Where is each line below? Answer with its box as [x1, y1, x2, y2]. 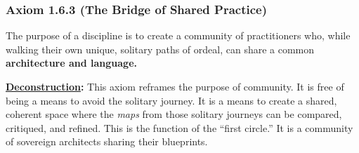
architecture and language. [6, 55, 137, 70]
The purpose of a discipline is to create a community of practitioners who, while [6, 28, 351, 43]
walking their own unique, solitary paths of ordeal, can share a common [6, 41, 315, 56]
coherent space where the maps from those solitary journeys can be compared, [6, 107, 342, 121]
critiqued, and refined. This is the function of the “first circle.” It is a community [6, 120, 353, 135]
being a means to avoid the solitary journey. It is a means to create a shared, [6, 93, 337, 107]
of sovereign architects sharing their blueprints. [6, 134, 208, 149]
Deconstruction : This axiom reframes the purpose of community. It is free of [6, 79, 344, 93]
